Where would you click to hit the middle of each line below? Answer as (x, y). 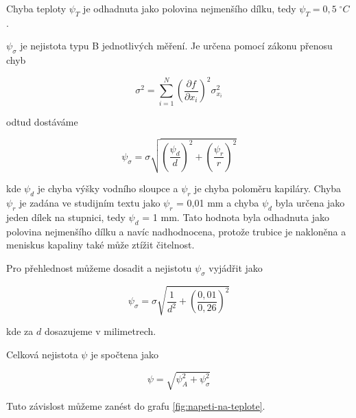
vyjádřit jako (236, 267)
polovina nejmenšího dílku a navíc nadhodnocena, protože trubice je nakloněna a (176, 231)
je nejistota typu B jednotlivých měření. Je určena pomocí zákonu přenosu (176, 46)
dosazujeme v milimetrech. (100, 331)
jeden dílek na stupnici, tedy (66, 217)
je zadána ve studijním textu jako (90, 203)
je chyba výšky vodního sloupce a (108, 188)
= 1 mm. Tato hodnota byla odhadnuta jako (236, 217)
